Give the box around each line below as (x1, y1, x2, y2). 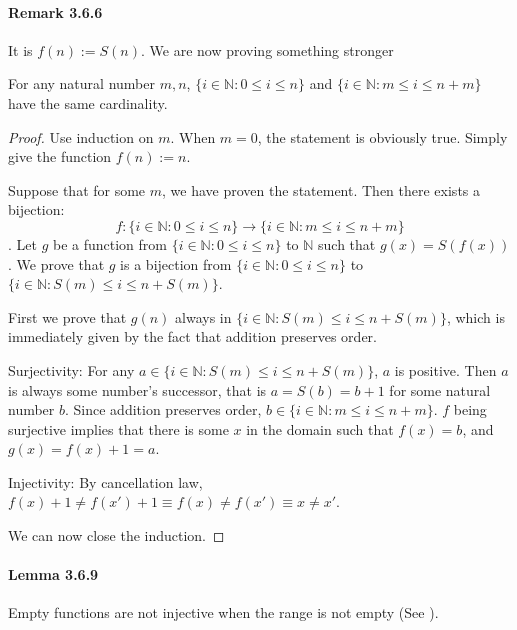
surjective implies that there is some (8, 418, 229, 439)
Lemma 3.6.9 (8, 564, 99, 585)
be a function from (52, 233, 167, 254)
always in (175, 306, 232, 327)
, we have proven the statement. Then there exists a (162, 179, 481, 200)
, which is (446, 306, 505, 327)
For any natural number (8, 73, 155, 94)
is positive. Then (394, 359, 497, 380)
